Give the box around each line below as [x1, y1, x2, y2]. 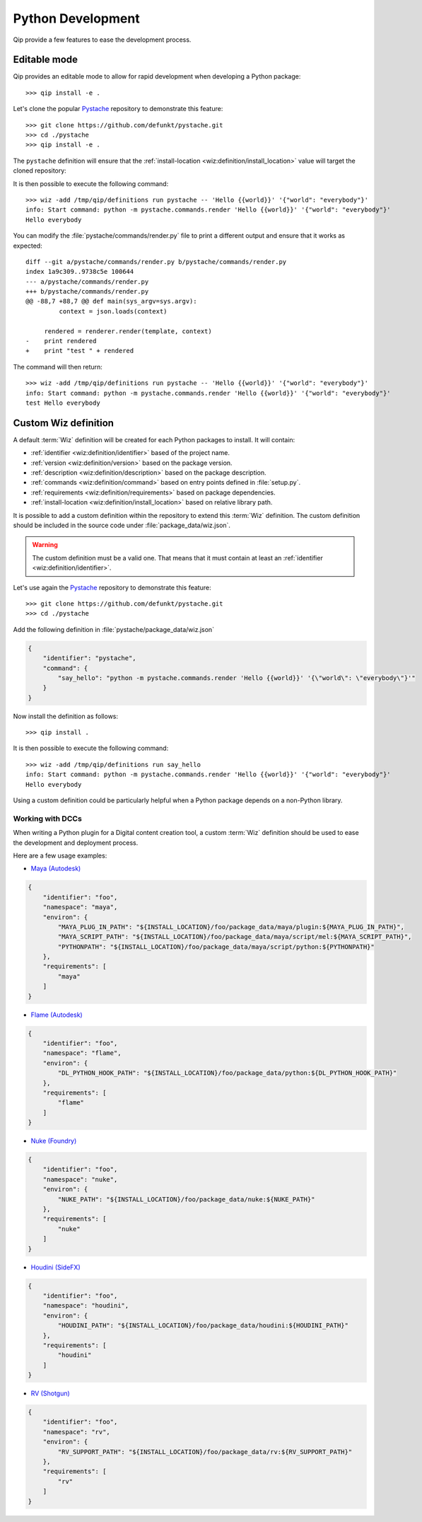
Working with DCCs [13, 814, 83, 824]
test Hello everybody [25, 399, 100, 407]
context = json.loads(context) [59, 307, 168, 315]
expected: [13, 241, 42, 250]
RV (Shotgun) [30, 1389, 70, 1397]
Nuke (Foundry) [30, 1136, 77, 1146]
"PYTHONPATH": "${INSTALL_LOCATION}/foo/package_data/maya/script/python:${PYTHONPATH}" [57, 942, 375, 951]
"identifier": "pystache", [42, 655, 137, 662]
